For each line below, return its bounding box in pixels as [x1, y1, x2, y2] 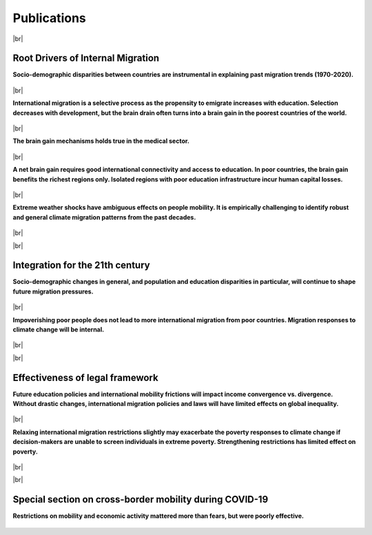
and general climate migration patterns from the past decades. [12, 213, 196, 221]
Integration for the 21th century [12, 260, 151, 271]
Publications [12, 10, 86, 26]
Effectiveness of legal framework [12, 371, 158, 383]
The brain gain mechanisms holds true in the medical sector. [12, 137, 189, 145]
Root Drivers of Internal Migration [12, 52, 160, 64]
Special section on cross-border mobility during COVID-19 [12, 494, 269, 505]
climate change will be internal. [12, 325, 105, 333]
